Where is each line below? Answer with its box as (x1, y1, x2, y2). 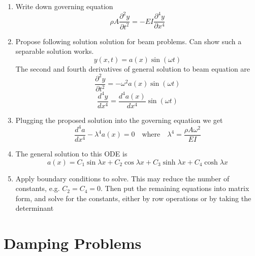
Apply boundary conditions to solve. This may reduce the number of (15, 173, 230, 183)
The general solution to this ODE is (15, 148, 127, 158)
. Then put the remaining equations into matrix (101, 183, 249, 194)
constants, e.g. (15, 183, 60, 194)
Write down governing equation (15, 1, 113, 11)
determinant (15, 203, 54, 213)
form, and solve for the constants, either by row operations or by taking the (15, 193, 251, 203)
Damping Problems (4, 233, 142, 253)
